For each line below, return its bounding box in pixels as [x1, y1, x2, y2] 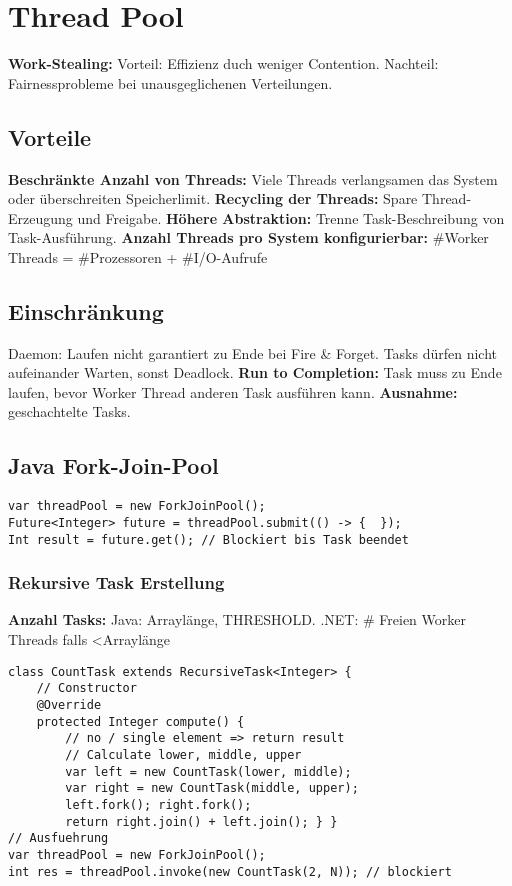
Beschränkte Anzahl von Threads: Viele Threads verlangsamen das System [8, 168, 498, 189]
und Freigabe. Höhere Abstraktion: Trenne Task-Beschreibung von [77, 207, 505, 228]
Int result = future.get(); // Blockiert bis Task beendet [8, 532, 409, 547]
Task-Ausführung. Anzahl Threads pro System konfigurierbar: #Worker [8, 227, 489, 248]
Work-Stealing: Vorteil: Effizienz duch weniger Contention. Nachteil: [8, 53, 439, 74]
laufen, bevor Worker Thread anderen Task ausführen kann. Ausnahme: [8, 381, 458, 402]
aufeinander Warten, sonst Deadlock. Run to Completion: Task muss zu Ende [8, 362, 502, 383]
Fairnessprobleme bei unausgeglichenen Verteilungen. [8, 72, 333, 93]
